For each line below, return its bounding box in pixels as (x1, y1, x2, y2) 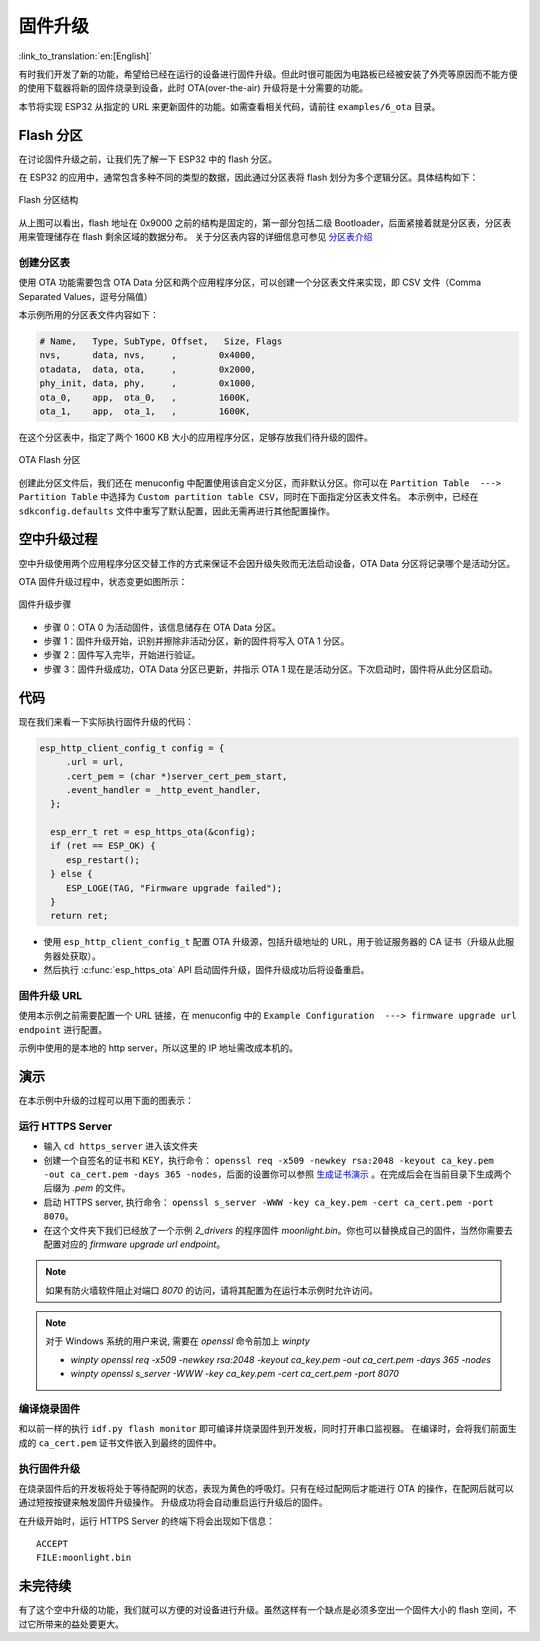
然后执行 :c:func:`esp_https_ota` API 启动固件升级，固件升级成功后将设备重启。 (43, 964, 370, 976)
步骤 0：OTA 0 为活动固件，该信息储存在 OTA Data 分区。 (43, 621, 282, 633)
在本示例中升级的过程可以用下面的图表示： (18, 1095, 194, 1107)
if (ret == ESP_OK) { (50, 840, 157, 852)
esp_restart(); (65, 854, 140, 865)
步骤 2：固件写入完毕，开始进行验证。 (43, 649, 201, 661)
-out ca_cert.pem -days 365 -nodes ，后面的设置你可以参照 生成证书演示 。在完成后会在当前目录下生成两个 (43, 1168, 512, 1180)
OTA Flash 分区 (18, 454, 81, 466)
